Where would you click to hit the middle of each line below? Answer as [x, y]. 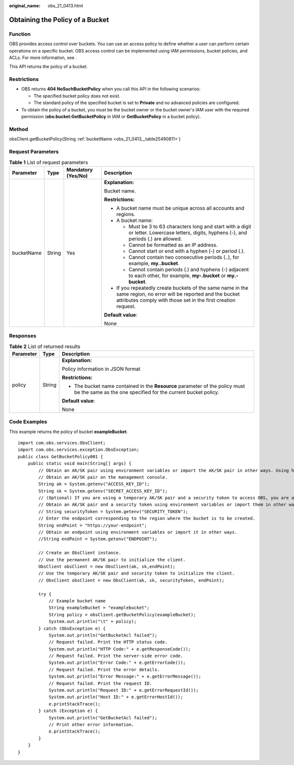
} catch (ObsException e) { [72, 628]
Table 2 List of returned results [45, 346]
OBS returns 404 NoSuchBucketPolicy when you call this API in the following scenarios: [111, 89]
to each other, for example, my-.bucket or [177, 275]
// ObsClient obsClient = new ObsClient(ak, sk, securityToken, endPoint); [132, 580]
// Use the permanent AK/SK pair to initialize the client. [112, 560]
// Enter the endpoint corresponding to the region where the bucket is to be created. [147, 519]
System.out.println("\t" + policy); [93, 622]
